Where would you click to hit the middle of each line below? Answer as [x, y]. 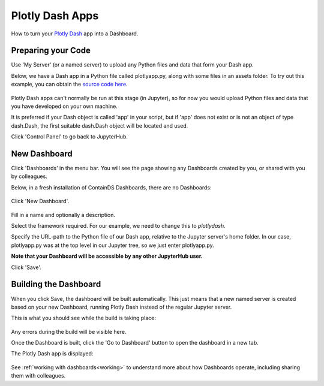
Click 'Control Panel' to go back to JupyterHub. [70, 137]
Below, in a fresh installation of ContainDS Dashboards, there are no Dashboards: [111, 187]
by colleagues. [29, 176]
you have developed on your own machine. [64, 106]
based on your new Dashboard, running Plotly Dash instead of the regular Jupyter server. [121, 307]
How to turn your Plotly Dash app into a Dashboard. [75, 34]
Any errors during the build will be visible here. [69, 331]
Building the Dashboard [56, 284]
